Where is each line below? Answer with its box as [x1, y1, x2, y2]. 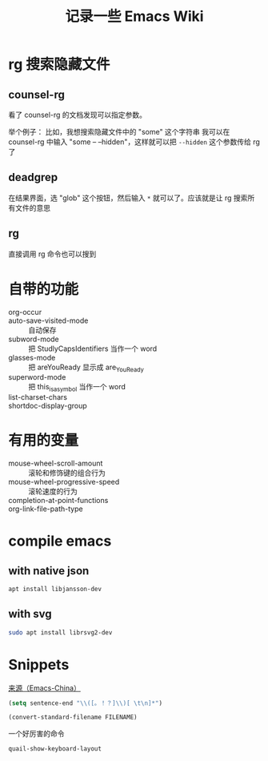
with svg [8, 607, 52, 621]
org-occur [8, 307, 42, 316]
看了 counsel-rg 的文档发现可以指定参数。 [8, 110, 146, 119]
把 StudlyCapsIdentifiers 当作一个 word [28, 344, 158, 353]
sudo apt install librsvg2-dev [8, 628, 113, 637]
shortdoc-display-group [8, 401, 87, 411]
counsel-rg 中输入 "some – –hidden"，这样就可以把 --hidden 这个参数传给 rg [8, 137, 260, 147]
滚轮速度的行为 [28, 486, 78, 497]
